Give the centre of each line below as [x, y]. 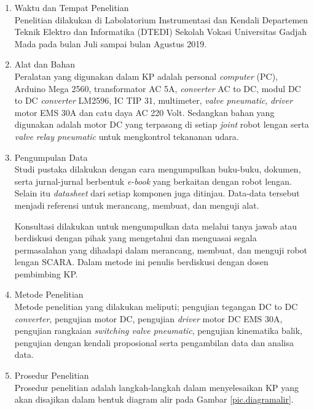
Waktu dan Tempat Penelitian [72, 7]
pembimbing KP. [46, 273]
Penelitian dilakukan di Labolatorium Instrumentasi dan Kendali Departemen [161, 19]
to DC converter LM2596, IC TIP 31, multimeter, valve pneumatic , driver [154, 100]
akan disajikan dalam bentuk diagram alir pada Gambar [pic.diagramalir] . [154, 399]
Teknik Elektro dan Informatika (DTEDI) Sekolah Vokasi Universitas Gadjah [161, 32]
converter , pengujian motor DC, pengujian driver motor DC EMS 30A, [148, 318]
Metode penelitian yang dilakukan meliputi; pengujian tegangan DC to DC [156, 307]
